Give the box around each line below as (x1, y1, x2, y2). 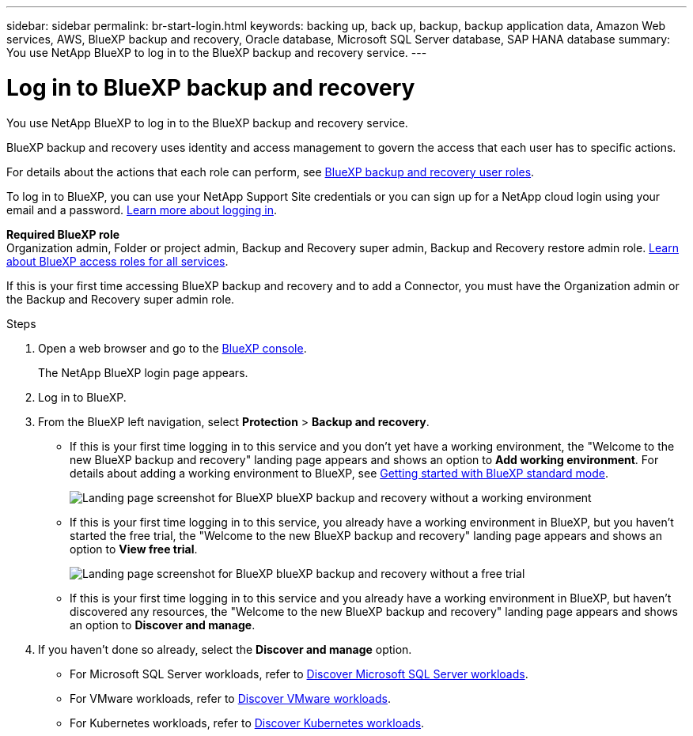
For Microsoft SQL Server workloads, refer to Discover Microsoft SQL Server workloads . (70, 666, 528, 681)
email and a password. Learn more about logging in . (6, 202, 278, 217)
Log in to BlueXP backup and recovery (6, 74, 415, 101)
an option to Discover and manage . (70, 617, 256, 632)
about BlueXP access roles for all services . (6, 254, 229, 268)
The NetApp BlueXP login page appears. (38, 365, 248, 379)
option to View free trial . (70, 542, 198, 556)
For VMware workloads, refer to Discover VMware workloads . (70, 691, 391, 705)
